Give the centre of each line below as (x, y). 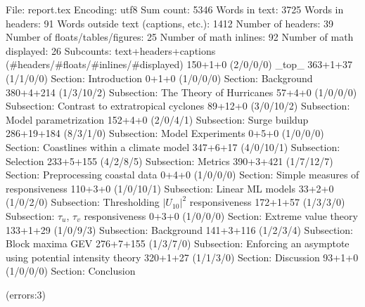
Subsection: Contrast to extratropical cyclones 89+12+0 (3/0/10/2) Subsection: (178, 106)
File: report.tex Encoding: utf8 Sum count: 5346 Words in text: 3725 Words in (175, 9)
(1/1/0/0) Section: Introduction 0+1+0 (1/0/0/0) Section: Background (159, 78)
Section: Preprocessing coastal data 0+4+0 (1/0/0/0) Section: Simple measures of (182, 175)
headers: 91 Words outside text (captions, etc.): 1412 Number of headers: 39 (170, 23)
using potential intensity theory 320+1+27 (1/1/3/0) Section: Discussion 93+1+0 (182, 257)
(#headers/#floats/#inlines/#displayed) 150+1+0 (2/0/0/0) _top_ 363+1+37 (179, 64)
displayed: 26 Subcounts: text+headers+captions (111, 50)
